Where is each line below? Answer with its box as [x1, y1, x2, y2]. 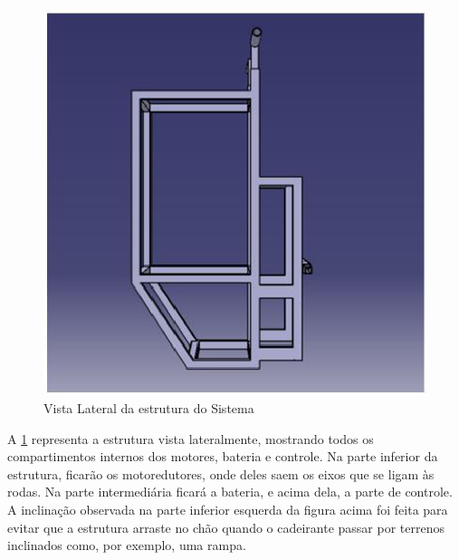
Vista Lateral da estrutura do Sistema [43, 399, 254, 418]
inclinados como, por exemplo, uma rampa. [7, 536, 246, 555]
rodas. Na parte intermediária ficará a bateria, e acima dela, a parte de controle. [7, 482, 453, 501]
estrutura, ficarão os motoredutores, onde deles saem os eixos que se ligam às [7, 464, 435, 483]
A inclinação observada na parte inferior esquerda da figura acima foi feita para [7, 500, 448, 519]
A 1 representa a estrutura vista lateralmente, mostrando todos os [7, 429, 374, 448]
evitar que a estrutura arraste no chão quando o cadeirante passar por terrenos [7, 517, 445, 536]
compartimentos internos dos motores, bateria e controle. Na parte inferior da [7, 447, 438, 466]
